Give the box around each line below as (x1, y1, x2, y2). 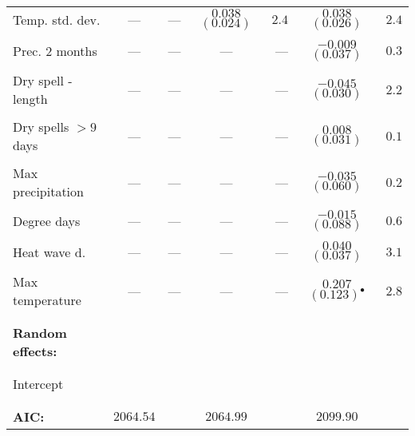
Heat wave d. (13, 243, 86, 261)
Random (13, 323, 67, 342)
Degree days (13, 212, 81, 230)
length (13, 89, 48, 108)
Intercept (13, 375, 64, 393)
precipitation (13, 182, 84, 200)
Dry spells (13, 117, 69, 136)
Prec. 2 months (13, 42, 97, 60)
